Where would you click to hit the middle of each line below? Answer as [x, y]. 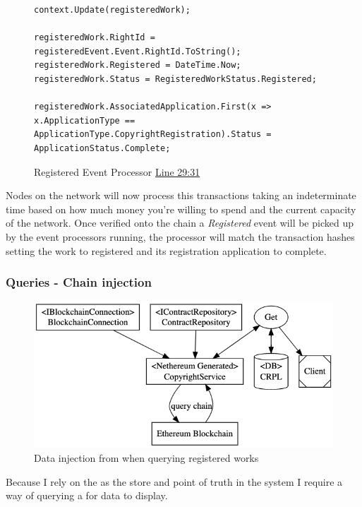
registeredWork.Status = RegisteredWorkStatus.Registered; [175, 79]
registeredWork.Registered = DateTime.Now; [138, 65]
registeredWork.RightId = [95, 38]
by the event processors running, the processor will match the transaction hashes [180, 236]
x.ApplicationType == [85, 120]
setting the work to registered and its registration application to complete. [166, 250]
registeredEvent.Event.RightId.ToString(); [138, 51]
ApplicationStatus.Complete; [102, 148]
